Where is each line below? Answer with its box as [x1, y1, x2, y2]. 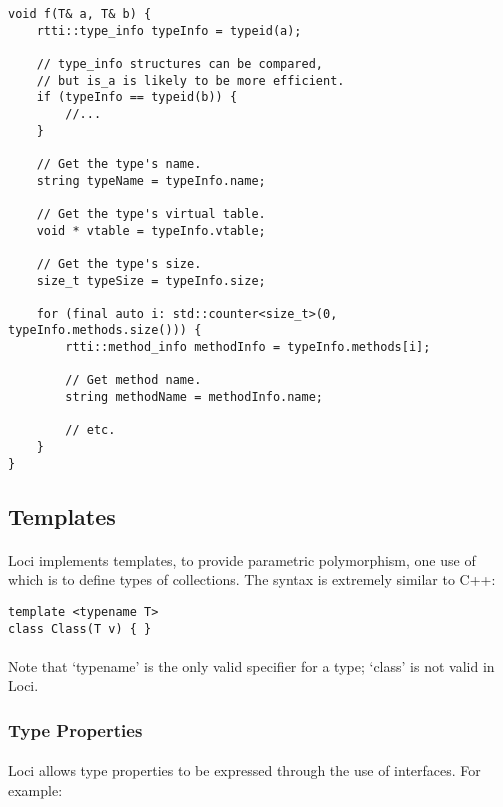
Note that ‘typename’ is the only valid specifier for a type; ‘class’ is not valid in [8, 655, 495, 676]
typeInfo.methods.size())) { [8, 323, 202, 338]
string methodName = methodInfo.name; [65, 390, 323, 405]
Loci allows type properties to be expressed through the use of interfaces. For [8, 760, 481, 781]
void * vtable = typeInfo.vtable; [36, 223, 266, 238]
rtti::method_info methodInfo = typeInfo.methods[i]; [65, 340, 431, 355]
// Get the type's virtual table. [36, 206, 266, 221]
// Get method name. [65, 373, 202, 388]
